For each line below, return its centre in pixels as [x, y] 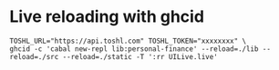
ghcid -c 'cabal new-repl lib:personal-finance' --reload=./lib [134, 49]
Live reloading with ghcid [107, 17]
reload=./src [34, 56]
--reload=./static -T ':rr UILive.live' [140, 56]
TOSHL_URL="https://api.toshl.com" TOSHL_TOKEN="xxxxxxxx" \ [128, 41]
